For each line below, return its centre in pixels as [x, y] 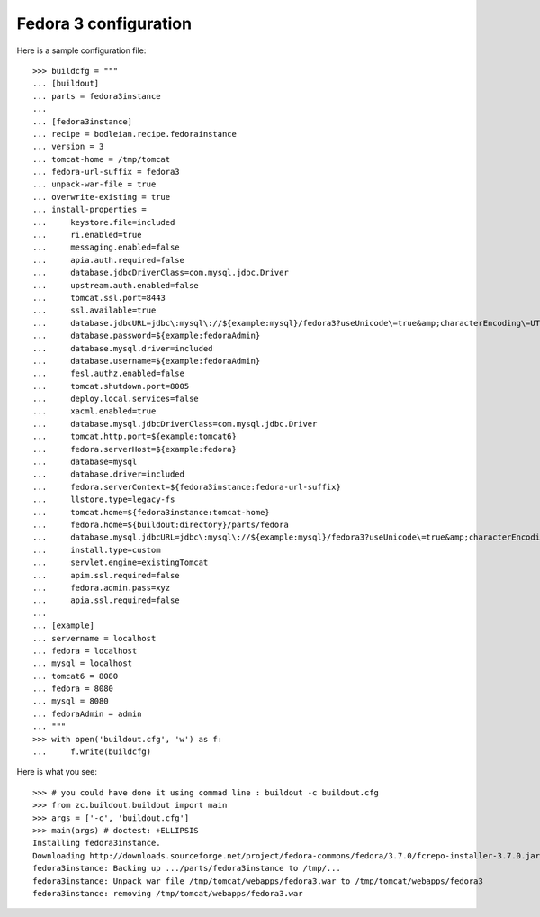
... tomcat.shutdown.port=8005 [111, 386]
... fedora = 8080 [73, 689]
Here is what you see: [57, 772]
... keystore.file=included [104, 222]
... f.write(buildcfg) [92, 752]
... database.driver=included [108, 474]
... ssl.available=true [94, 310]
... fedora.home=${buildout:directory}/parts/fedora [161, 525]
